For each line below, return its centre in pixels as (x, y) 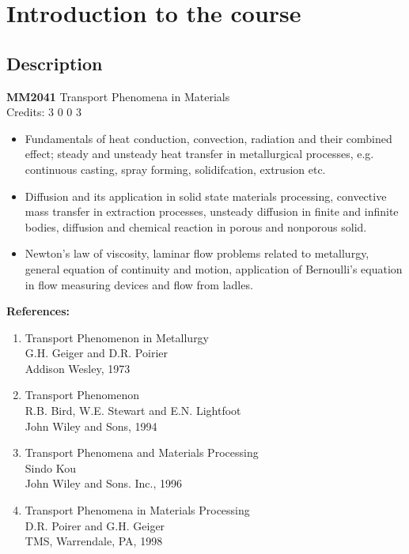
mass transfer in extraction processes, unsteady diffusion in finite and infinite (212, 211)
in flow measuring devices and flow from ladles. (139, 284)
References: (38, 311)
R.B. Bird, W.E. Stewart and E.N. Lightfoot (133, 411)
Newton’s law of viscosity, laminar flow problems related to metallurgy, (197, 253)
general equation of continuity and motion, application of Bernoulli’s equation (214, 268)
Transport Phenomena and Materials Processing (142, 452)
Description (55, 63)
